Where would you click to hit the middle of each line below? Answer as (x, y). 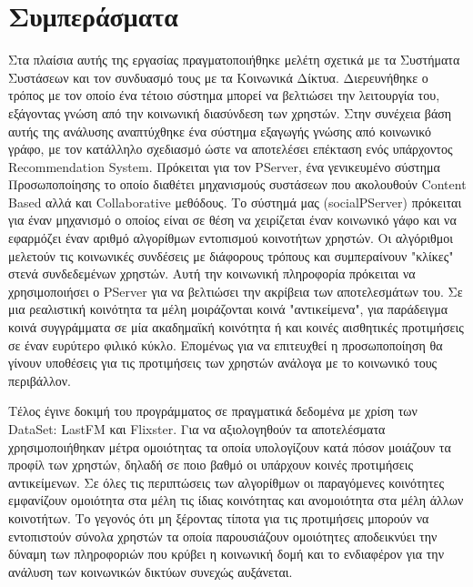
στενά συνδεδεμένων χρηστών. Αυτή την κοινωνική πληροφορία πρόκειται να (212, 273)
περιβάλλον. (40, 380)
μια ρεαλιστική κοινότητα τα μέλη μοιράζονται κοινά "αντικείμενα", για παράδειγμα (228, 309)
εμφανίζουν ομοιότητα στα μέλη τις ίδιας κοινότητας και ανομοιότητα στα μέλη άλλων (236, 500)
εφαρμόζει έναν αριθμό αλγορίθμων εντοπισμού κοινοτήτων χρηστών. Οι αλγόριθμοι (231, 238)
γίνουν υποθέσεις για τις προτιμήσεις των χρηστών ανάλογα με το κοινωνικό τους (223, 363)
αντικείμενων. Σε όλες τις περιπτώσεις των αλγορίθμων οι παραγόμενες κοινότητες (226, 482)
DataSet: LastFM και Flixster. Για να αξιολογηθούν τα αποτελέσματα (197, 429)
